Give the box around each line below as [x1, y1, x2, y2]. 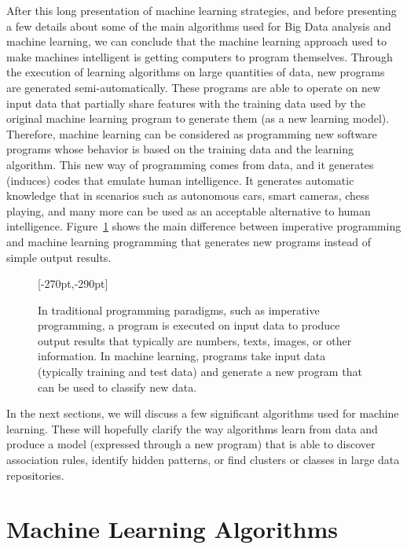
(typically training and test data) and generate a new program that [38, 363, 362, 380]
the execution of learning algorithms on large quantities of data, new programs [6, 64, 385, 80]
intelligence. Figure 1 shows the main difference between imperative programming [6, 218, 401, 234]
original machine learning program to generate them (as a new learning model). [6, 110, 390, 127]
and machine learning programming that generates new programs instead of [6, 233, 372, 249]
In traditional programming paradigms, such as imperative [38, 301, 320, 318]
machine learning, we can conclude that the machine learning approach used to [6, 33, 387, 50]
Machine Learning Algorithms [6, 513, 339, 545]
